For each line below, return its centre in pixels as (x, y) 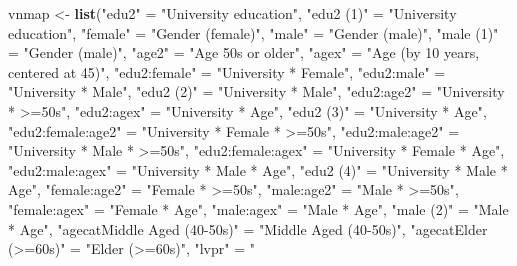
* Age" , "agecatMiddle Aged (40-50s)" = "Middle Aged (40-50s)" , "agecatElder (248, 228)
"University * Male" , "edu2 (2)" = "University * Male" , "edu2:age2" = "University (256, 91)
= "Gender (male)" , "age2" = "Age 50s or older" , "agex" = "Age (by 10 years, (244, 52)
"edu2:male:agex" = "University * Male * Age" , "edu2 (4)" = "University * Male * (258, 169)
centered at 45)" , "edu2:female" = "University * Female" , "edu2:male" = (227, 71)
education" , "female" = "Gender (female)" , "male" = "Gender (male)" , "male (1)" (253, 32)
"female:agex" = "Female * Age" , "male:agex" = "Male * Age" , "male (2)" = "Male (258, 208)
